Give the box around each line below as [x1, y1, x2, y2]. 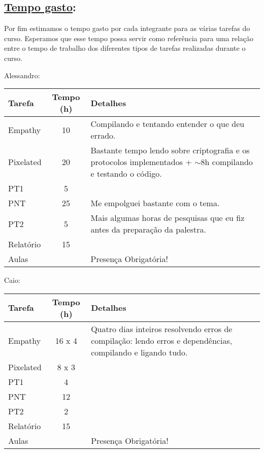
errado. [90, 130, 116, 142]
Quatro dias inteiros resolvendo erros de [91, 322, 233, 335]
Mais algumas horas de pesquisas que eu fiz [90, 212, 245, 224]
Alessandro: [4, 70, 40, 80]
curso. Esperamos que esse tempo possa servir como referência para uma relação [4, 33, 254, 43]
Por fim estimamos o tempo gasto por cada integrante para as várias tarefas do [4, 23, 250, 34]
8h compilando [201, 156, 253, 168]
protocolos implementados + [90, 156, 192, 168]
